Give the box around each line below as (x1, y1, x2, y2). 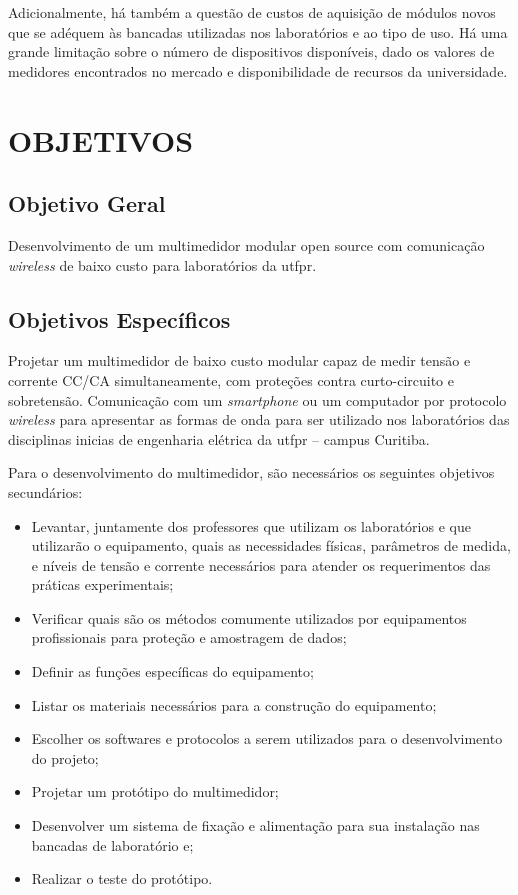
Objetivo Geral (8, 188, 166, 219)
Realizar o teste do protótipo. (31, 868, 213, 889)
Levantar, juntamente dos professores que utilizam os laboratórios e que (31, 515, 471, 536)
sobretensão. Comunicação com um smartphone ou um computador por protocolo (8, 389, 507, 410)
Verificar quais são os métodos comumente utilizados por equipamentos (31, 607, 467, 628)
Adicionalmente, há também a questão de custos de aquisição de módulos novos (8, 2, 496, 22)
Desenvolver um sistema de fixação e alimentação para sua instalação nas (31, 815, 480, 836)
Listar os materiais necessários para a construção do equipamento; (31, 694, 437, 715)
